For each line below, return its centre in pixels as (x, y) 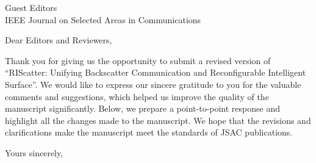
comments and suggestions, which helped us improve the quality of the (137, 96)
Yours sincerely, (34, 152)
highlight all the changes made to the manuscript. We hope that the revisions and (158, 120)
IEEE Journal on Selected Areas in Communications (103, 19)
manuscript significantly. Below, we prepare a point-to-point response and (143, 108)
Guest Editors (31, 7)
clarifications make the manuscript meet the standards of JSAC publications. (149, 132)
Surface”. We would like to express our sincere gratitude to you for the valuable (153, 84)
